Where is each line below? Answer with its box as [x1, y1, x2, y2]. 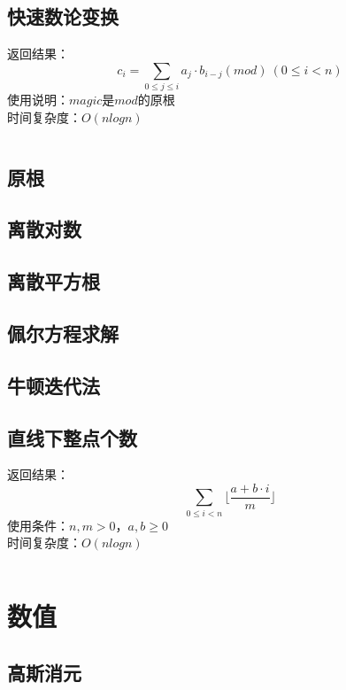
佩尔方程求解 [7, 320, 119, 347]
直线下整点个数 [7, 423, 137, 451]
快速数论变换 [7, 3, 119, 30]
